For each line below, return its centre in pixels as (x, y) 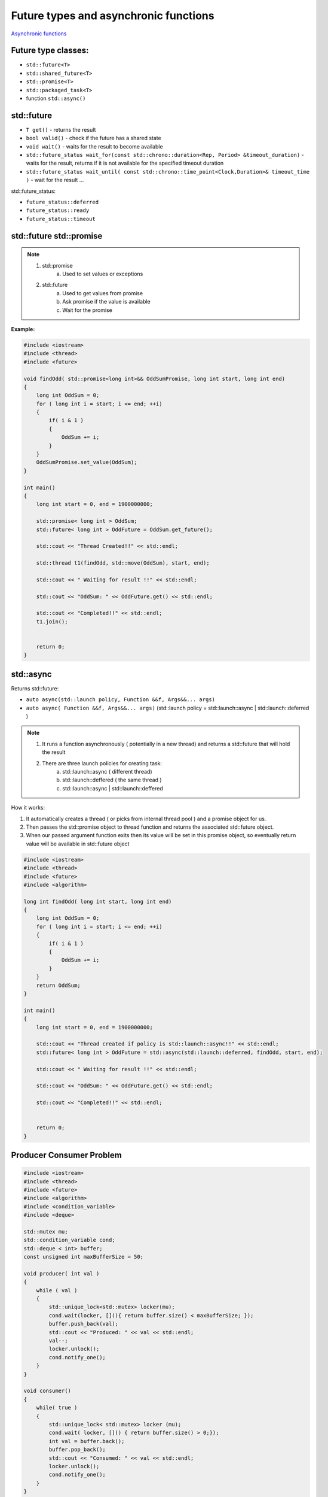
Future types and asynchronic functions (113, 16)
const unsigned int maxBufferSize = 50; (83, 1257)
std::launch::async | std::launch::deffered (113, 788)
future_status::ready (58, 210)
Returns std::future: (35, 688)
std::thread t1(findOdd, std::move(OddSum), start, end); (123, 563)
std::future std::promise (57, 236)
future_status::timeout (61, 219)
